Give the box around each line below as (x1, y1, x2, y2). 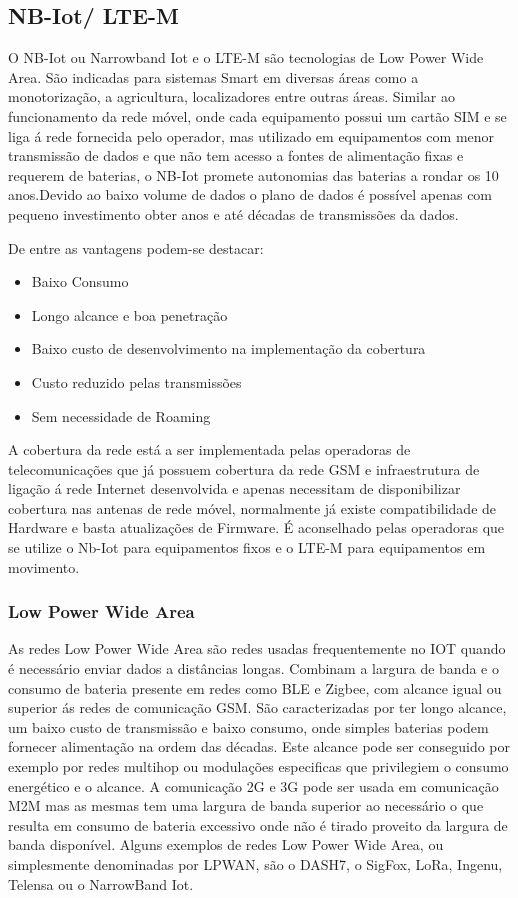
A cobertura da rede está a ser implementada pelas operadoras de (8, 439, 411, 460)
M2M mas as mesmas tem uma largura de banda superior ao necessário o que (8, 795, 484, 816)
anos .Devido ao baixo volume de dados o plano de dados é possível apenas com (8, 184, 493, 205)
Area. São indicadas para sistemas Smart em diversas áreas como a (8, 66, 419, 87)
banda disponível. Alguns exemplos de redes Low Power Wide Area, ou (8, 834, 444, 855)
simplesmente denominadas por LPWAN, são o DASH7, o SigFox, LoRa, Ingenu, (8, 854, 503, 875)
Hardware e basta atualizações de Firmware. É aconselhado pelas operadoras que (8, 517, 505, 538)
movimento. (8, 556, 80, 577)
